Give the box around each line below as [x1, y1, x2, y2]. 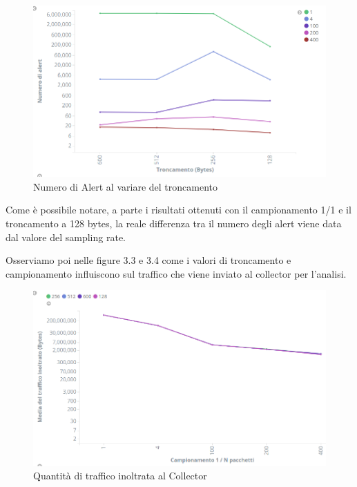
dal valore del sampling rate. [6, 229, 126, 244]
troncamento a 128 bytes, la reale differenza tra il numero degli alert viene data [6, 216, 342, 230]
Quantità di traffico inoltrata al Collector [33, 468, 207, 483]
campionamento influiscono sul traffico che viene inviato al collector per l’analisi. [6, 266, 347, 280]
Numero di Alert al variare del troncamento [33, 179, 218, 193]
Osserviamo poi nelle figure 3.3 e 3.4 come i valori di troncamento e [6, 253, 291, 267]
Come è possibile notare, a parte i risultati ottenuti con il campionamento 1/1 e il [6, 202, 351, 217]
